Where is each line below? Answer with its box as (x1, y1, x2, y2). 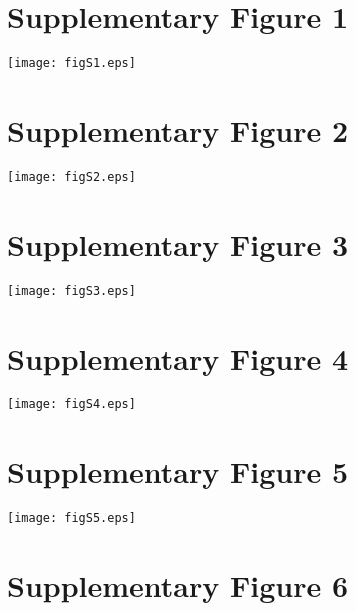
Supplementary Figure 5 (7, 451, 349, 492)
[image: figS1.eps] (7, 56, 136, 71)
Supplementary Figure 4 (7, 337, 349, 378)
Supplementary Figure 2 (7, 109, 349, 150)
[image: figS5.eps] (7, 511, 136, 526)
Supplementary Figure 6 (7, 565, 349, 606)
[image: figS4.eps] (7, 397, 136, 412)
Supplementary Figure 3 (7, 223, 349, 264)
